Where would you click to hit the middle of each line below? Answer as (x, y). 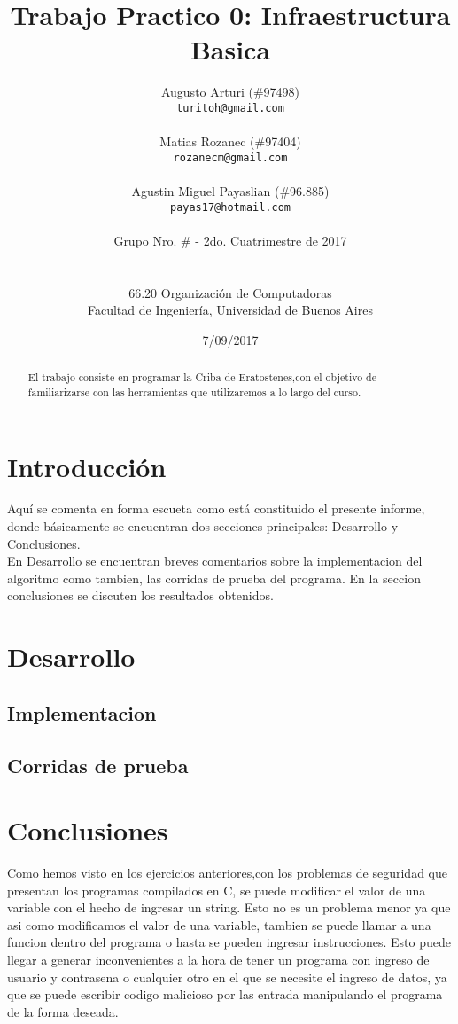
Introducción (87, 466)
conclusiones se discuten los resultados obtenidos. (140, 595)
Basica (230, 49)
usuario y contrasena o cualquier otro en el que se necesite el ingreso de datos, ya (227, 977)
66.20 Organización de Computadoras (230, 292)
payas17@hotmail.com (230, 207)
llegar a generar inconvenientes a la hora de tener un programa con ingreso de (218, 960)
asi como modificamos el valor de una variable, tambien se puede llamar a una (219, 924)
